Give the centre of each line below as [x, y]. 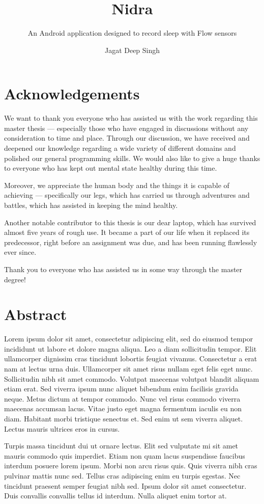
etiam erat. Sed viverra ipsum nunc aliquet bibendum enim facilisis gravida [121, 389]
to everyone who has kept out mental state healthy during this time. [111, 168]
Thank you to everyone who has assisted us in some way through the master [123, 269]
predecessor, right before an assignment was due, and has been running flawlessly [131, 242]
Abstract [36, 314]
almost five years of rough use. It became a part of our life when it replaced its [127, 232]
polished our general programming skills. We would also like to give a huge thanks [132, 158]
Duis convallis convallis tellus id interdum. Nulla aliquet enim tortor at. [115, 496]
